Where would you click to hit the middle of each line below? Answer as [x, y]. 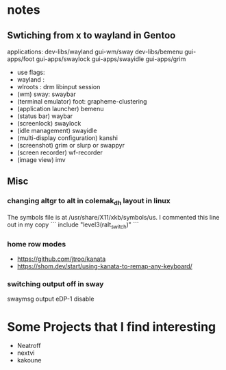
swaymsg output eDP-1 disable [51, 299]
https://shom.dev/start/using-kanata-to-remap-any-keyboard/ [105, 266]
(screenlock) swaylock [49, 123]
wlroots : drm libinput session [59, 87]
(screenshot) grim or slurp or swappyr [71, 145]
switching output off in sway [55, 284]
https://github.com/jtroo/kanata [61, 259]
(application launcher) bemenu [60, 109]
